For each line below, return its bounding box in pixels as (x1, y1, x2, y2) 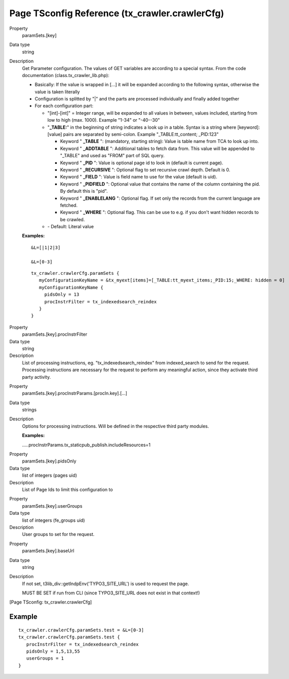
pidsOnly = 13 (44, 292, 80, 298)
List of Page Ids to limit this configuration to (22, 486, 113, 492)
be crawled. (60, 216, 85, 223)
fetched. (60, 202, 78, 208)
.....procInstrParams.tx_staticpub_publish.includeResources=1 (22, 442, 151, 448)
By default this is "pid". (60, 188, 108, 194)
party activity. (22, 374, 51, 380)
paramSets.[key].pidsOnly (22, 458, 77, 464)
